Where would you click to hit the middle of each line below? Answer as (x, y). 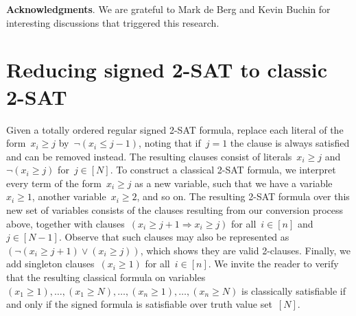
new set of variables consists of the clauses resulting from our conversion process (175, 210)
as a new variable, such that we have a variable (234, 183)
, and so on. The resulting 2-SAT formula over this (243, 196)
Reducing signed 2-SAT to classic (167, 70)
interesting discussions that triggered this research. (113, 22)
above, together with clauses (66, 223)
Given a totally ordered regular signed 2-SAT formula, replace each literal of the (175, 129)
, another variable (69, 196)
